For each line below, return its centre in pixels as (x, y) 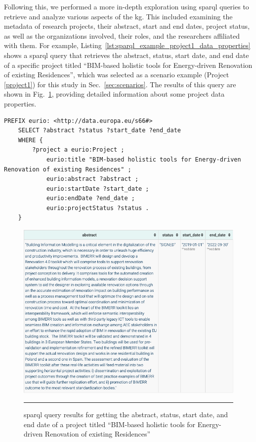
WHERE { (30, 140)
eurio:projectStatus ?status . (98, 208)
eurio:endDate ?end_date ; (90, 198)
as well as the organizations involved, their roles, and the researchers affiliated (122, 35)
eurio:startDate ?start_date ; (98, 189)
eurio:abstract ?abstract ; (92, 179)
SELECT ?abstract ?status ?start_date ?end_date (99, 131)
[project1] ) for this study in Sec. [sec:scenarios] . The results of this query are (120, 84)
